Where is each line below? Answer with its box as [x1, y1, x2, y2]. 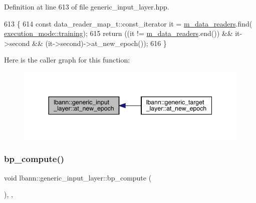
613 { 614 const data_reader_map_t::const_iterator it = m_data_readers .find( [4, 18, 252, 28]
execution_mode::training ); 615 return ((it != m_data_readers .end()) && [4, 28, 233, 38]
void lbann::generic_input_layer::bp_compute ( [4, 172, 152, 182]
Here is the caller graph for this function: [4, 54, 130, 65]
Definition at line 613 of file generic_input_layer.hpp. [4, 1, 169, 11]
